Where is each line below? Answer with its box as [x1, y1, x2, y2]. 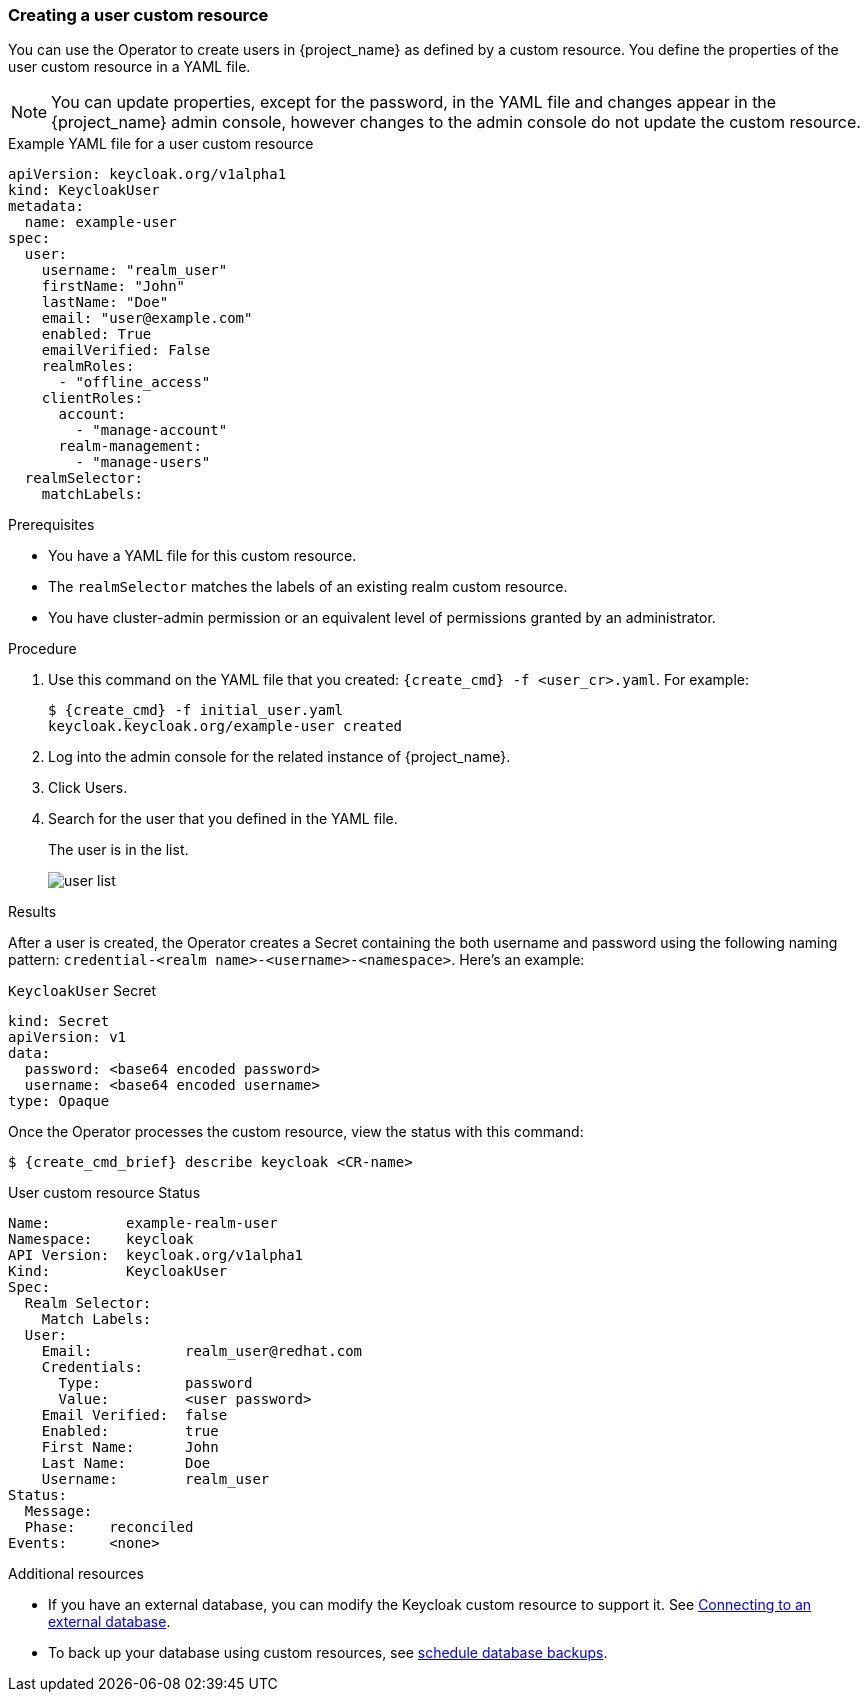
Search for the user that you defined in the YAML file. [48, 810, 398, 828]
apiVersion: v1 [8, 1029, 127, 1046]
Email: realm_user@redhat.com [41, 1343, 363, 1360]
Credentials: [41, 1359, 143, 1376]
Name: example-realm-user [8, 1215, 278, 1232]
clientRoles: [41, 390, 143, 407]
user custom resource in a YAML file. [8, 58, 251, 76]
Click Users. [48, 779, 128, 797]
